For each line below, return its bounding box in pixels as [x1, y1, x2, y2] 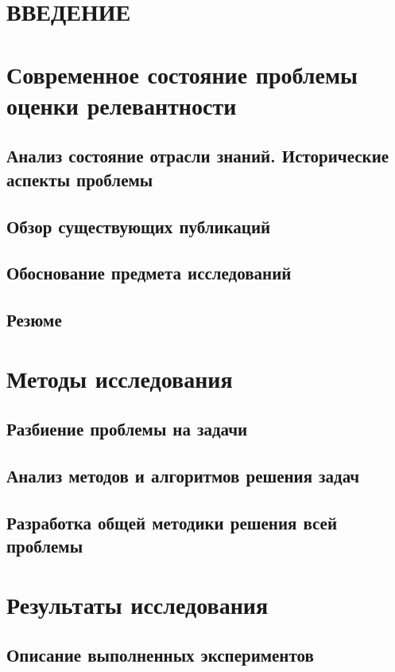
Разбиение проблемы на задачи [6, 416, 248, 441]
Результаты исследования [6, 588, 269, 620]
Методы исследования [6, 361, 233, 394]
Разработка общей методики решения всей [6, 510, 337, 534]
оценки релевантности [6, 88, 237, 121]
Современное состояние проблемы [6, 57, 358, 90]
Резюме [6, 307, 62, 332]
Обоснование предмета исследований [6, 260, 292, 285]
